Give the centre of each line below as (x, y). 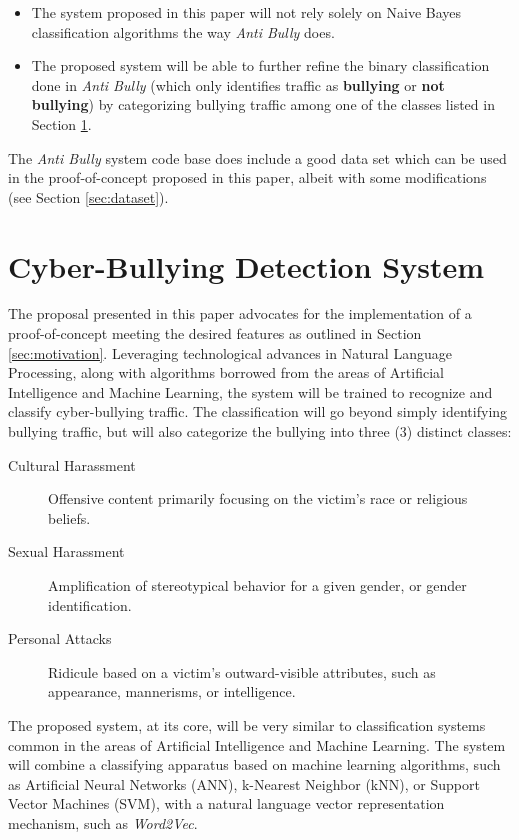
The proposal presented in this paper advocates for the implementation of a (240, 313)
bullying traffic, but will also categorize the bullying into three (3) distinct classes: (260, 431)
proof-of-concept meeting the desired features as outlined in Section (215, 333)
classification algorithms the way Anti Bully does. (183, 31)
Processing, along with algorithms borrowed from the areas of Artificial (226, 372)
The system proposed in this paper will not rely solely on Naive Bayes (246, 12)
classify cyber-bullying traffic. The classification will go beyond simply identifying (258, 411)
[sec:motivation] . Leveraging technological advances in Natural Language (230, 352)
